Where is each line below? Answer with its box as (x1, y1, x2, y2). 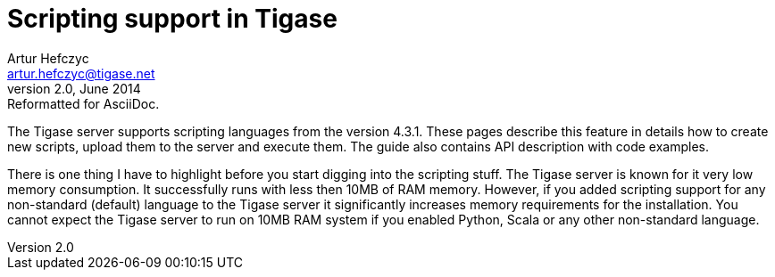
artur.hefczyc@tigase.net (7, 65, 155, 81)
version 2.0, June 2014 (7, 80, 141, 96)
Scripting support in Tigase (7, 4, 337, 34)
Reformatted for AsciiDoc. (7, 95, 160, 111)
